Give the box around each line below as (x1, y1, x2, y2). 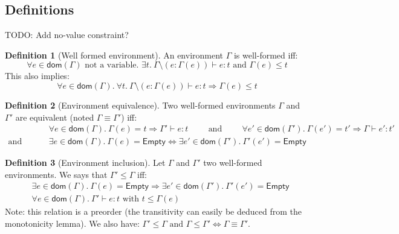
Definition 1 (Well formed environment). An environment (5, 48, 224, 61)
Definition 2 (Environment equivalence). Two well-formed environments (5, 98, 276, 111)
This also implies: (5, 69, 70, 82)
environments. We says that (5, 168, 108, 180)
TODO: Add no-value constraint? (5, 28, 129, 41)
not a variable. (85, 61, 139, 70)
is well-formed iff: (233, 48, 298, 61)
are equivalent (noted (15, 110, 94, 123)
